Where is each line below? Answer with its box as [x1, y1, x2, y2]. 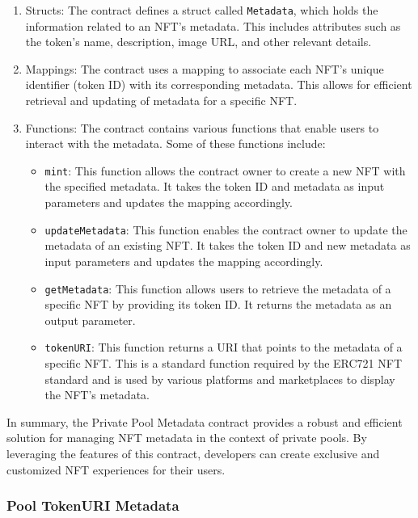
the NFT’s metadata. [44, 386, 150, 403]
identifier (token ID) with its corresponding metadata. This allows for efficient [25, 76, 412, 93]
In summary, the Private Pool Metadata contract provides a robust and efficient [6, 413, 403, 430]
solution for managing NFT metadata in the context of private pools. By [6, 429, 367, 446]
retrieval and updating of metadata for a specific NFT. [25, 92, 298, 109]
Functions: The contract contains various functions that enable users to [25, 119, 379, 136]
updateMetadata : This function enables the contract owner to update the [44, 221, 407, 238]
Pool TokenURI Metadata [6, 495, 179, 516]
